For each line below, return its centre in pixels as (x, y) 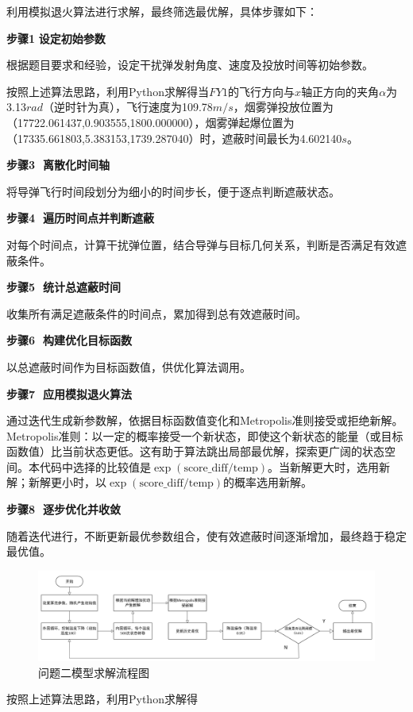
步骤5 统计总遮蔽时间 (64, 287)
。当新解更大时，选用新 (329, 466)
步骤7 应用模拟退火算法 (69, 393)
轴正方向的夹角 (340, 91)
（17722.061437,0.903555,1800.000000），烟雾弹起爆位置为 (151, 122)
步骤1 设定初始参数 (56, 38)
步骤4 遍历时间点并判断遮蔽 (81, 218)
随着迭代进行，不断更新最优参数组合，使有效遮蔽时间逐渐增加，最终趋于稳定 (206, 535)
